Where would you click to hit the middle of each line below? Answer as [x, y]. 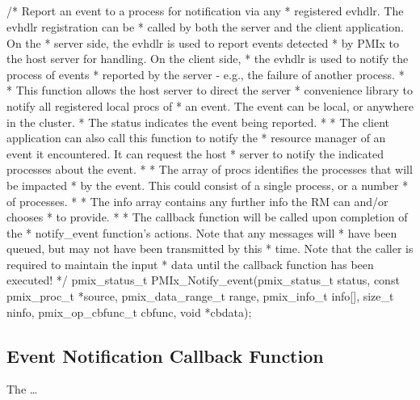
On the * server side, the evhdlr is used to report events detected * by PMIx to [203, 42]
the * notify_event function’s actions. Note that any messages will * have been [202, 232]
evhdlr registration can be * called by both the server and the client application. [205, 26]
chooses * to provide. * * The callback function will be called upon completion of [207, 217]
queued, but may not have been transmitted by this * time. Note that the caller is [210, 248]
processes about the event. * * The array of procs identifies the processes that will [210, 169]
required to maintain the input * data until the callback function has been [190, 264]
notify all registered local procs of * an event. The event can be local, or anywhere [210, 105]
